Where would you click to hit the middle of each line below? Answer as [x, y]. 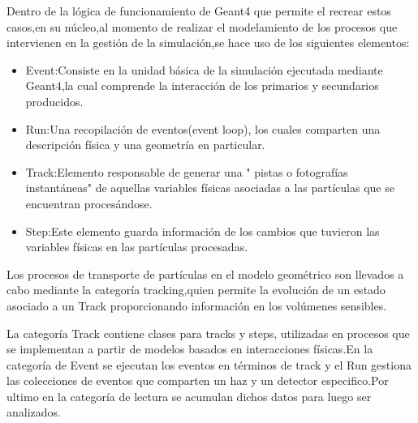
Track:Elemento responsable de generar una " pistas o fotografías [187, 171]
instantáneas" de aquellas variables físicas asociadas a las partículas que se [210, 188]
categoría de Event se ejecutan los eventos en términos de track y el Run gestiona [209, 364]
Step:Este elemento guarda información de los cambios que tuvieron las [203, 231]
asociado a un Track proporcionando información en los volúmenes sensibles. [197, 305]
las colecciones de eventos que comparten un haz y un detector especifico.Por [198, 380]
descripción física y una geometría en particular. [145, 145]
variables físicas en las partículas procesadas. [137, 247]
